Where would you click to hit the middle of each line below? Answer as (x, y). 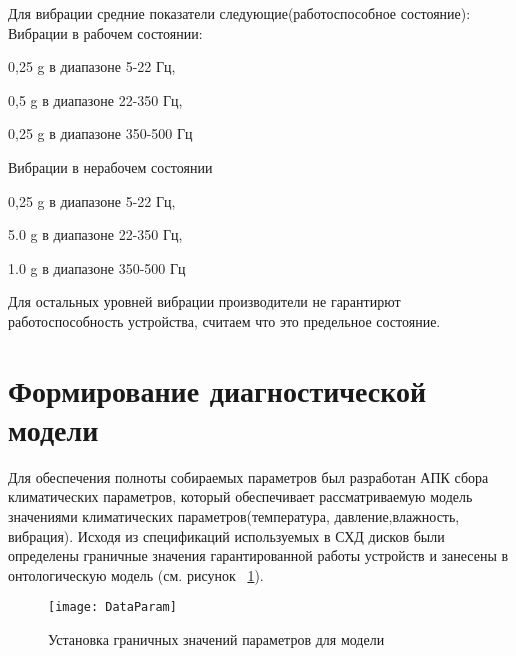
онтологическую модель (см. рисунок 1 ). (136, 574)
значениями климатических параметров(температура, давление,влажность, (234, 516)
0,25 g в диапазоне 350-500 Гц (100, 133)
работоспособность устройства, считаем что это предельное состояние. (224, 320)
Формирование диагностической (217, 389)
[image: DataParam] (112, 607)
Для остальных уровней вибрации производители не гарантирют (204, 301)
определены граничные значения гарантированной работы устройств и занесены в (258, 555)
